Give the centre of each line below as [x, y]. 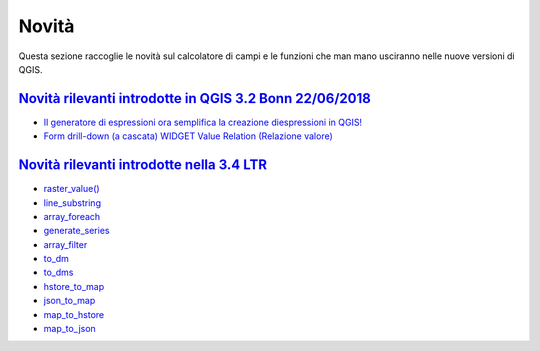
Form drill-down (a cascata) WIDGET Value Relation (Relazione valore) [188, 136]
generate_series [76, 231]
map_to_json [70, 329]
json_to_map [69, 301]
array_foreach [72, 216]
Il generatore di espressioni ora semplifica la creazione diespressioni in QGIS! [203, 122]
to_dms [58, 272]
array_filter [65, 244]
